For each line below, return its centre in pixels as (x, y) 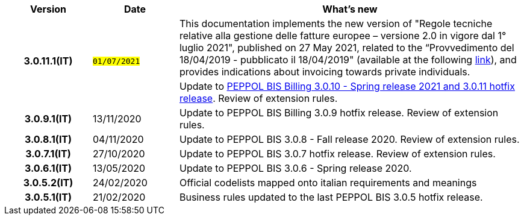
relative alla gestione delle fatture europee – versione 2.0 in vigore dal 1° (343, 36)
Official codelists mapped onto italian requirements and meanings (328, 183)
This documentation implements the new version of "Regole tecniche (336, 24)
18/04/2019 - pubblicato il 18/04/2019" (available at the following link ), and (348, 60)
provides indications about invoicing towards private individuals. (325, 72)
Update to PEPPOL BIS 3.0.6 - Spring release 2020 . (295, 168)
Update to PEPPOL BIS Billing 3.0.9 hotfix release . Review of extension (339, 113)
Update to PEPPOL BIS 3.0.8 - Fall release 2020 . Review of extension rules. (349, 139)
